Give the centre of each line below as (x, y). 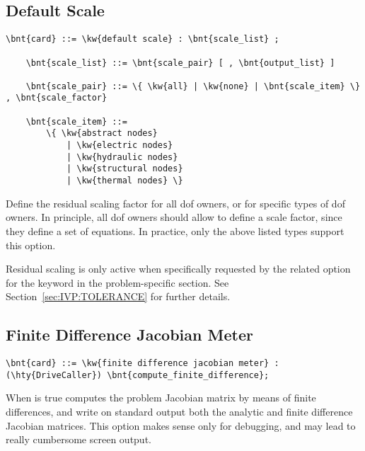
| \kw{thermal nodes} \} (124, 181)
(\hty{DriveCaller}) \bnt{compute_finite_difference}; (138, 375)
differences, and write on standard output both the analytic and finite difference (179, 411)
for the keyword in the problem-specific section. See (117, 282)
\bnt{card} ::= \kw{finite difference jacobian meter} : (143, 364)
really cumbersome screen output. (79, 439)
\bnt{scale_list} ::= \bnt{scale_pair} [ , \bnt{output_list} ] (180, 63)
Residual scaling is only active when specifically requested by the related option (178, 269)
